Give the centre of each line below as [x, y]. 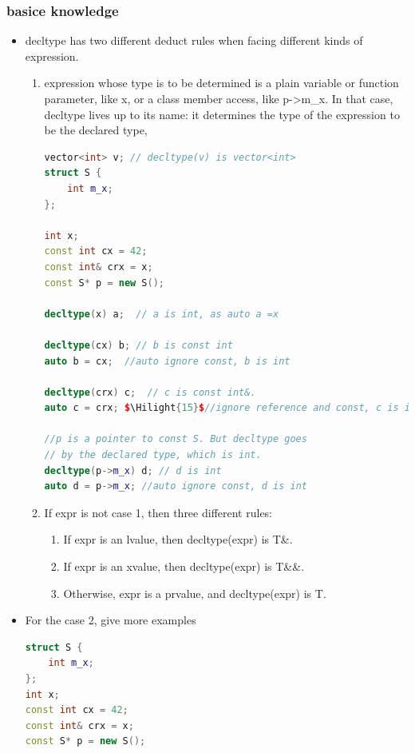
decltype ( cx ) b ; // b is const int [138, 345]
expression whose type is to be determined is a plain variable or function [221, 83]
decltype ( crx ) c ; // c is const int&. [150, 392]
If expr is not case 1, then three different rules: [158, 512]
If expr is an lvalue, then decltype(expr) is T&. [178, 539]
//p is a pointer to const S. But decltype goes [176, 439]
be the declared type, [96, 130]
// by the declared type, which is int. [153, 455]
